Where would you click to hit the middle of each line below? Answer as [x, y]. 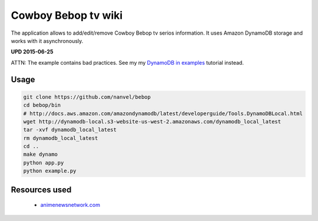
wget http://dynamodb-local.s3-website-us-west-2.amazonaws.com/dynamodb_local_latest [152, 121]
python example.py [50, 171]
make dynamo [41, 155]
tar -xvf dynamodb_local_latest [70, 130]
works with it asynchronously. [47, 41]
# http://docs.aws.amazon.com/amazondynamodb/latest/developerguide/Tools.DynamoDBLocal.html [163, 113]
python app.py [44, 163]
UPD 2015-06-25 [32, 52]
